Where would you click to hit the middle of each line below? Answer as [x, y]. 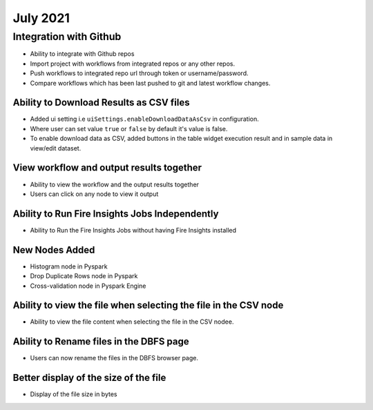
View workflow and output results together [107, 168]
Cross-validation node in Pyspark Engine [88, 286]
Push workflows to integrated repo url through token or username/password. [139, 73]
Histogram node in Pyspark [69, 266]
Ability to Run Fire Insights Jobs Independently [116, 214]
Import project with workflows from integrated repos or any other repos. [132, 64]
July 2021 [41, 18]
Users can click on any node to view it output [94, 194]
